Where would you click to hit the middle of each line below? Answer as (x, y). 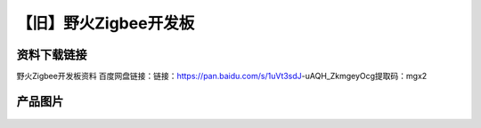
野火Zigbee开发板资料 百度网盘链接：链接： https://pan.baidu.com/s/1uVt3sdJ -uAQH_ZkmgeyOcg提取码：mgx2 (222, 76)
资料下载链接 (52, 55)
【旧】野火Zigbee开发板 (106, 23)
